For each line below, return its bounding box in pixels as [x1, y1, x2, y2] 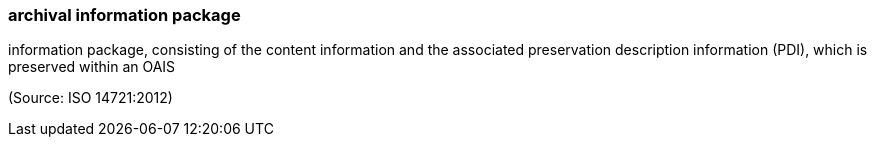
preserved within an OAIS [8, 58, 176, 76]
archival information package [8, 5, 241, 25]
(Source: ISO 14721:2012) [8, 89, 173, 107]
